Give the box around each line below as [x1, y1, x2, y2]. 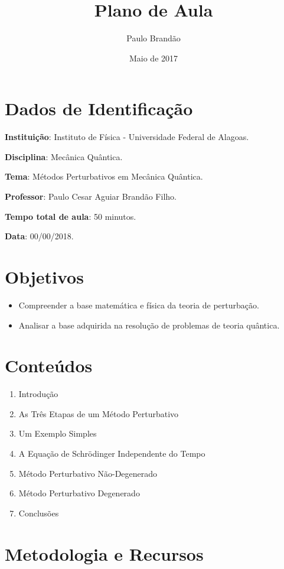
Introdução [18, 388, 58, 400]
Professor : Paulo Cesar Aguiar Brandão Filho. [5, 190, 177, 203]
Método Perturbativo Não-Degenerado [18, 467, 158, 479]
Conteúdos [5, 353, 93, 378]
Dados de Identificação [5, 96, 193, 121]
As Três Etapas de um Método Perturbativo [18, 407, 179, 420]
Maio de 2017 [129, 51, 178, 64]
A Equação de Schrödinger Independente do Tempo [18, 447, 205, 460]
